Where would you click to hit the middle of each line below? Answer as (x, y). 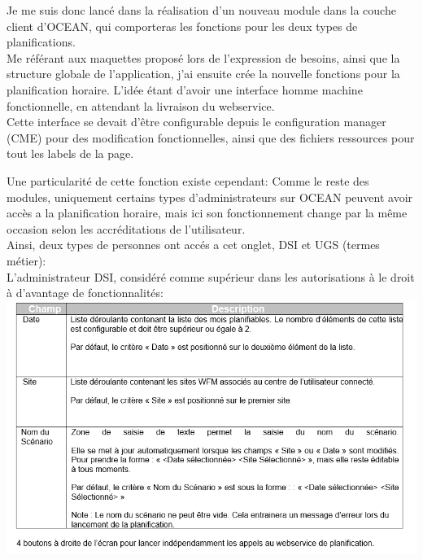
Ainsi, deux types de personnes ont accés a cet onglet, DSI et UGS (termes (193, 245)
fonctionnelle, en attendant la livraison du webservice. (141, 105)
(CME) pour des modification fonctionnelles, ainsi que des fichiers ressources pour (211, 137)
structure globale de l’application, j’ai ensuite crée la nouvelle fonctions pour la (203, 74)
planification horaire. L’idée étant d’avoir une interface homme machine (185, 89)
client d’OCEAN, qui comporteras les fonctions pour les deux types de (182, 26)
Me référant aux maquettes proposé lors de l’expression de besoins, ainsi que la (203, 57)
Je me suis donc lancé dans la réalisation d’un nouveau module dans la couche (201, 10)
